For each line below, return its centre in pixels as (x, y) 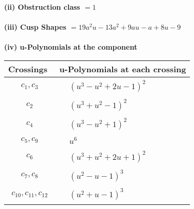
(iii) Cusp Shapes (35, 27)
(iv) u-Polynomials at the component (71, 47)
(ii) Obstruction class (42, 7)
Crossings (28, 69)
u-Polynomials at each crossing (123, 69)
